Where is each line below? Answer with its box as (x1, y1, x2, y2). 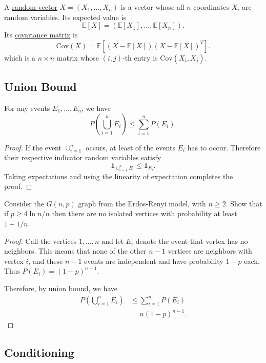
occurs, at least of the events (86, 142, 175, 152)
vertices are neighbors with (168, 245, 252, 256)
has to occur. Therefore (187, 142, 261, 152)
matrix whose (56, 52, 99, 63)
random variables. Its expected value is (4, 11, 126, 22)
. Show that (226, 198, 262, 208)
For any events (4, 102, 50, 113)
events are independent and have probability (84, 255, 223, 266)
